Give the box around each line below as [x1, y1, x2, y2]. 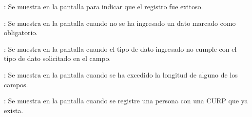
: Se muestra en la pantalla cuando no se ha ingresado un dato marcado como [4, 18, 236, 28]
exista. [4, 105, 23, 115]
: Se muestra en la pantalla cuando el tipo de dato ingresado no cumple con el [4, 43, 237, 54]
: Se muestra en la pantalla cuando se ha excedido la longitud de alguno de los [4, 69, 238, 79]
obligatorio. [4, 27, 38, 38]
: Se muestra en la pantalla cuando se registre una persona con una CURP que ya [4, 96, 248, 106]
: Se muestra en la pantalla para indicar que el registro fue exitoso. [4, 1, 203, 11]
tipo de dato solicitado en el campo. [4, 53, 111, 63]
